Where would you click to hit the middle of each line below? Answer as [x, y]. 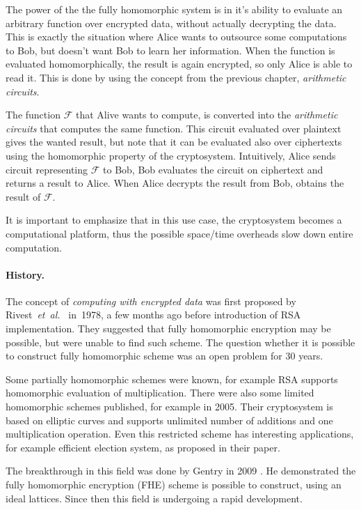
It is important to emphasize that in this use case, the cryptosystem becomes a [174, 220]
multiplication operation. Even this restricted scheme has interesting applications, [180, 434]
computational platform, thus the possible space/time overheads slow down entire [179, 233]
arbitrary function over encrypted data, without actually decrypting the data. [171, 23]
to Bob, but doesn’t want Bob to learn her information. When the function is [170, 50]
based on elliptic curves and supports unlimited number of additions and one [169, 420]
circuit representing [47, 169]
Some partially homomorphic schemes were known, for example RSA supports [172, 379]
